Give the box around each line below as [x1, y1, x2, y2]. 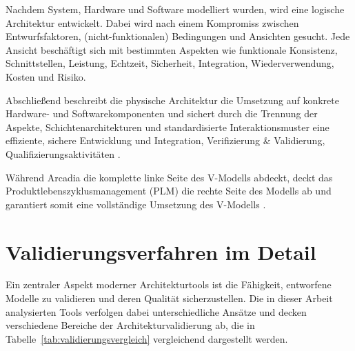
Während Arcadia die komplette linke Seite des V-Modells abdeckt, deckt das [6, 170, 333, 184]
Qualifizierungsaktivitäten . [6, 146, 121, 161]
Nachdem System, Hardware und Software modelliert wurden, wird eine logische [6, 2, 345, 16]
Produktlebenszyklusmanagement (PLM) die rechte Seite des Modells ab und [6, 183, 332, 198]
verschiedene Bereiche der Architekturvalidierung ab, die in [6, 318, 255, 332]
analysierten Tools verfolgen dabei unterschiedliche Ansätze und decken [6, 304, 307, 319]
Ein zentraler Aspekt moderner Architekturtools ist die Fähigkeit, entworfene [6, 277, 332, 292]
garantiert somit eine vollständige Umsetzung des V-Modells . [6, 197, 266, 211]
